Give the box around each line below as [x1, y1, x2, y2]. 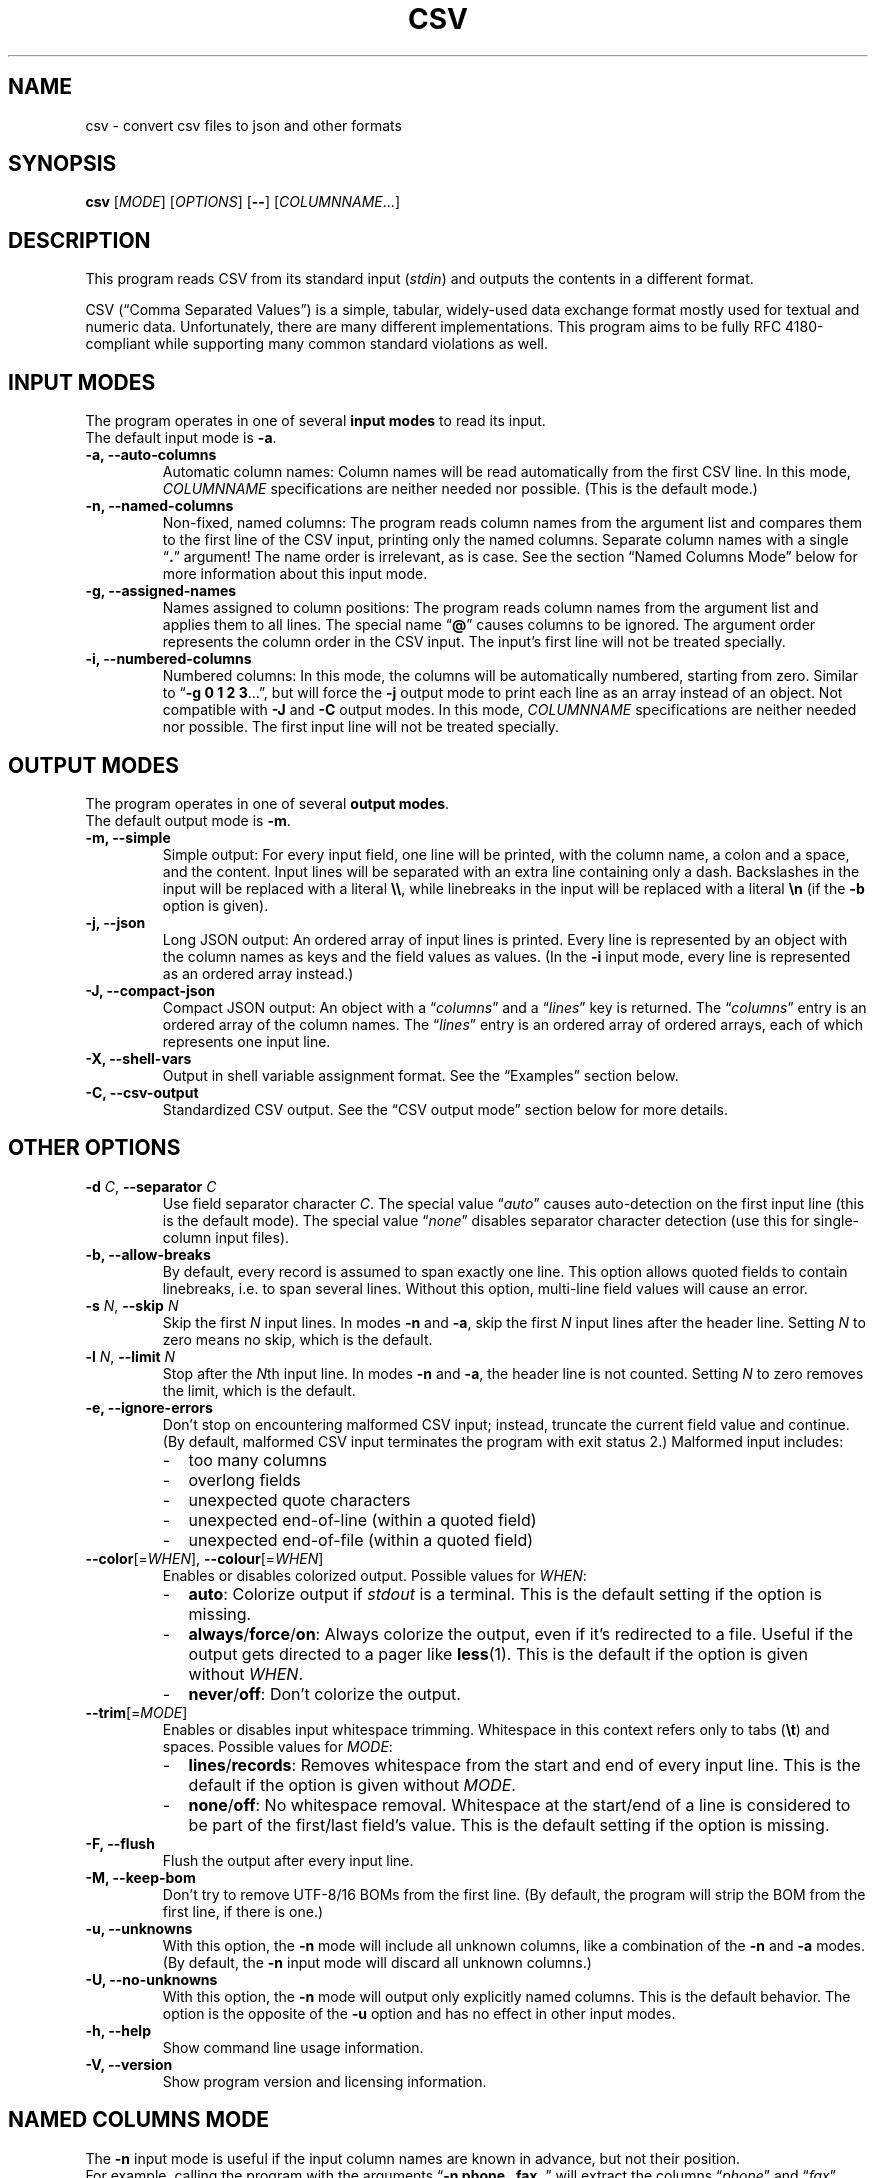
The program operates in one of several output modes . [85, 794, 450, 812]
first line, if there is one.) [162, 1902, 324, 1920]
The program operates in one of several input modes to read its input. [85, 412, 546, 430]
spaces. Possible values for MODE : [162, 1737, 393, 1755]
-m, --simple [85, 828, 171, 846]
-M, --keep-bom [85, 1868, 196, 1886]
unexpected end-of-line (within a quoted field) [188, 1509, 537, 1530]
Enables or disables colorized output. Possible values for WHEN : [162, 1566, 587, 1584]
